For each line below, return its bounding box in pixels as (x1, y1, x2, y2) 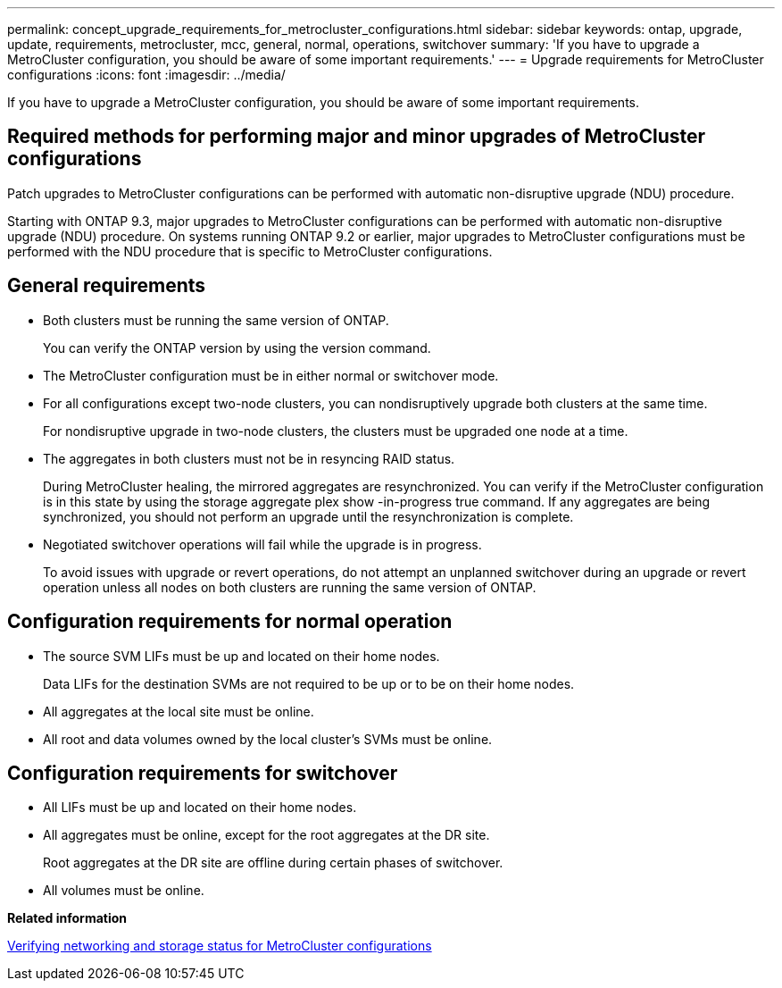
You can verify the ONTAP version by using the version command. (43, 339, 431, 356)
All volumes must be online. (43, 883, 204, 899)
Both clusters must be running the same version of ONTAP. (43, 312, 389, 328)
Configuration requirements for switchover (7, 761, 398, 784)
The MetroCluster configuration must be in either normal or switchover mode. (43, 367, 499, 383)
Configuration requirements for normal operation (7, 610, 453, 633)
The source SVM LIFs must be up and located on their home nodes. (43, 648, 440, 664)
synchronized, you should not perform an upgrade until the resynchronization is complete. (43, 508, 574, 524)
